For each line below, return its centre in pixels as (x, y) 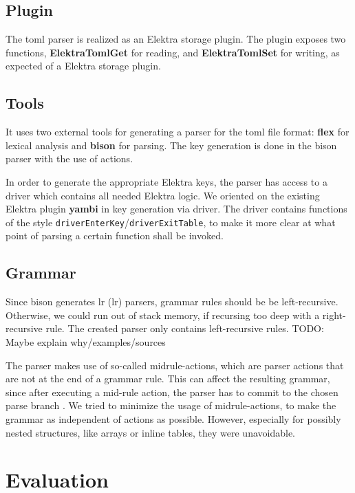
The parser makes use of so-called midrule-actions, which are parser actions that (175, 365)
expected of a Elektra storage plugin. (83, 66)
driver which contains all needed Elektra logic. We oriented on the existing (163, 195)
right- (334, 315)
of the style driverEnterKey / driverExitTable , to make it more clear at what (171, 222)
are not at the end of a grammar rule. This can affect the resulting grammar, (168, 379)
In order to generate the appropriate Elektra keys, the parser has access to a (166, 181)
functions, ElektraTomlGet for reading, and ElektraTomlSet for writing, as (173, 52)
